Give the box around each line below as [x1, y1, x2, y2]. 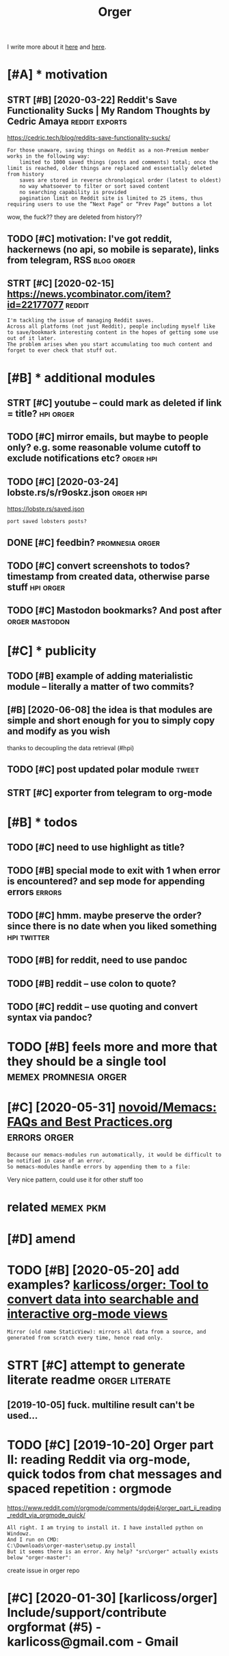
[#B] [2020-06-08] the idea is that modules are [7, 704, 213, 716]
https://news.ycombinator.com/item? [7, 288, 172, 300]
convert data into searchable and [7, 1291, 200, 1307]
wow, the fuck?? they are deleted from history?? [7, 213, 142, 221]
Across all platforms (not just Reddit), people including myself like [7, 323, 215, 330]
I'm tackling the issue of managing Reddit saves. [7, 317, 154, 324]
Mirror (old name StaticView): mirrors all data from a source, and [7, 1328, 206, 1336]
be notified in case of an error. [7, 1157, 106, 1164]
